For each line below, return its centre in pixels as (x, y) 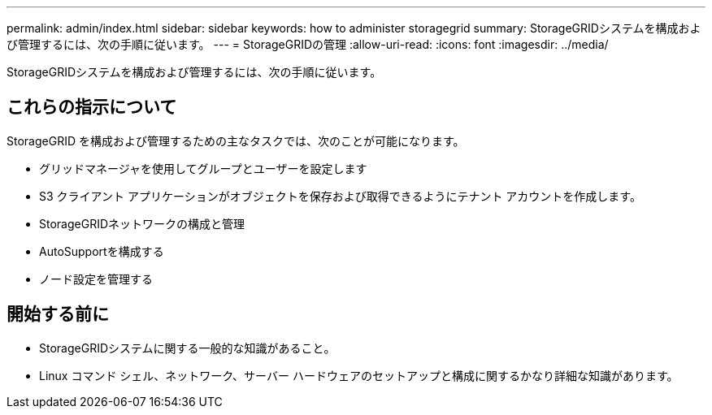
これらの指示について (92, 107)
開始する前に (58, 314)
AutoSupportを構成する (102, 251)
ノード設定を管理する (96, 279)
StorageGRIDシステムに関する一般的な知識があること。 (187, 348)
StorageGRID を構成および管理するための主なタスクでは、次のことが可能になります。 (236, 140)
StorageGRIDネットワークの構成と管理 (142, 223)
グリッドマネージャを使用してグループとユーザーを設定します (203, 168)
